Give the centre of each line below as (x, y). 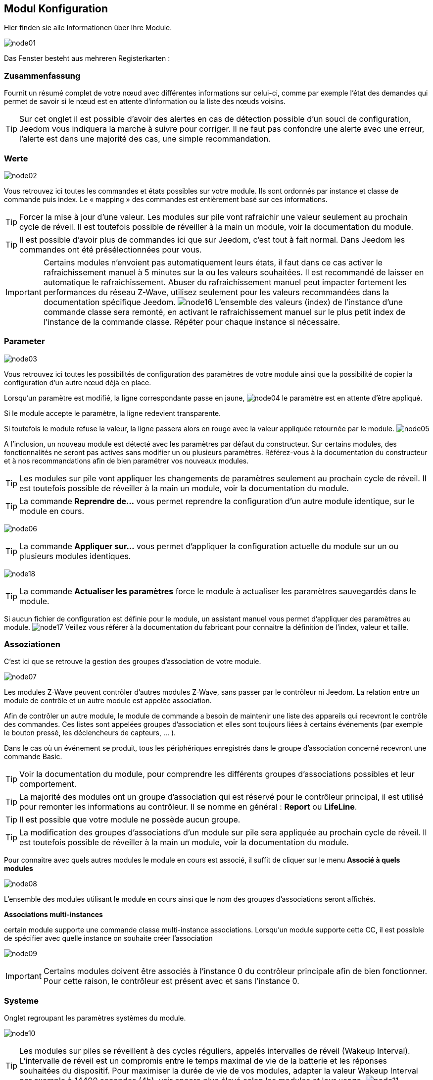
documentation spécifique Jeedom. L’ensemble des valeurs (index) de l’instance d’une (223, 302)
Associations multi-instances (53, 915)
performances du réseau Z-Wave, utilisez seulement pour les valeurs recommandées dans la (216, 292)
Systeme (21, 1001)
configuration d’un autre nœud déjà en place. (78, 382)
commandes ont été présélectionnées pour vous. (111, 249)
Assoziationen (32, 644)
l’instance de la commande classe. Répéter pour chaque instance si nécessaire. (192, 322)
